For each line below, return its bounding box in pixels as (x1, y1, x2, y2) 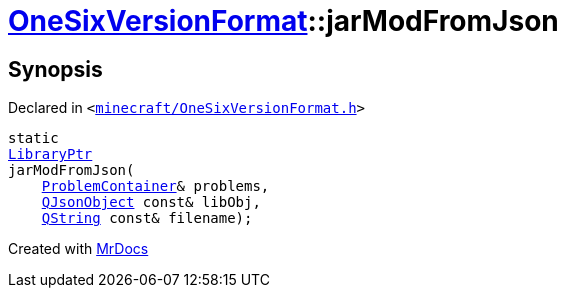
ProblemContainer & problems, (41, 178, 270, 195)
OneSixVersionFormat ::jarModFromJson (8, 4, 559, 38)
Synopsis (8, 56, 103, 82)
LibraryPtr (8, 146, 93, 163)
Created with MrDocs (8, 240, 149, 258)
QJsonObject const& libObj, (41, 194, 261, 211)
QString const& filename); (41, 210, 253, 227)
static (8, 130, 59, 147)
